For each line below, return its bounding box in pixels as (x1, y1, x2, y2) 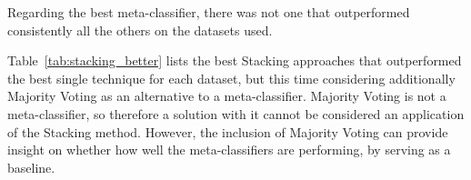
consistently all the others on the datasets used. (7, 20, 273, 39)
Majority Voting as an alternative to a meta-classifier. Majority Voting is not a (7, 86, 446, 105)
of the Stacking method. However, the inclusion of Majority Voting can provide (7, 122, 448, 141)
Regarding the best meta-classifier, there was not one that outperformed (7, 3, 410, 21)
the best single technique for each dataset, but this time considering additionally (7, 68, 456, 87)
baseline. (7, 157, 55, 176)
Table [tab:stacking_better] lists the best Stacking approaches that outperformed (7, 51, 462, 70)
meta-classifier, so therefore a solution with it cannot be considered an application (7, 104, 465, 123)
